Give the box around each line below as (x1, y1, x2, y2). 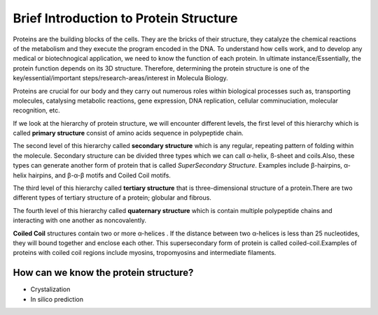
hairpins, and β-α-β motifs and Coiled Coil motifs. (28, 171, 171, 180)
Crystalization (30, 285, 71, 293)
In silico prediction (30, 295, 84, 303)
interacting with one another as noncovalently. (13, 217, 147, 225)
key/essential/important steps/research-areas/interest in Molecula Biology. (13, 74, 229, 82)
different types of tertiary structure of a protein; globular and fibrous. (13, 193, 211, 202)
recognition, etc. (13, 106, 61, 115)
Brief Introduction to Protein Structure (13, 10, 238, 26)
